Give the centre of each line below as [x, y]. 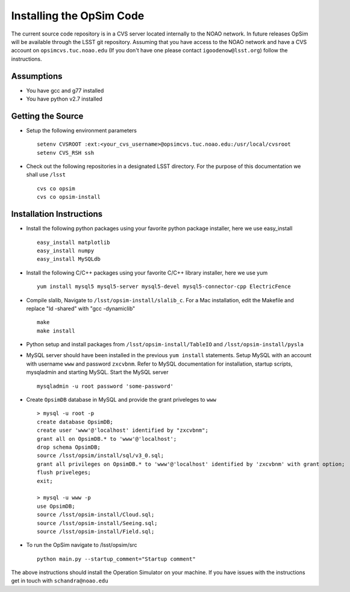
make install [56, 331]
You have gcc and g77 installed [65, 90]
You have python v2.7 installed [64, 99]
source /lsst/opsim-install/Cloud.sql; [96, 515]
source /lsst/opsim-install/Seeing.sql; [97, 523]
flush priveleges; [64, 472]
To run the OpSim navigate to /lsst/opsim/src [82, 545]
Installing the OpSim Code [78, 16]
